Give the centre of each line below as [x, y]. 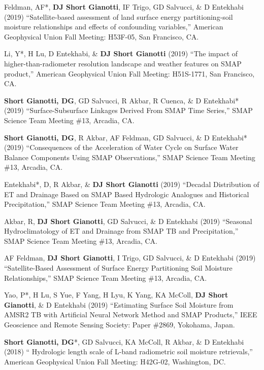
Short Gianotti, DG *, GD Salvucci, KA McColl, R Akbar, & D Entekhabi [124, 341]
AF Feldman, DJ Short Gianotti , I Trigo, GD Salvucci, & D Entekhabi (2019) [130, 258]
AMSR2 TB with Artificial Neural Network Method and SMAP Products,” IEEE [131, 314]
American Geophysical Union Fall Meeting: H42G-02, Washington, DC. [115, 361]
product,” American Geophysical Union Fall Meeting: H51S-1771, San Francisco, [129, 73]
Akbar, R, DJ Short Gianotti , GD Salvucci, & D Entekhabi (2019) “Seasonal [128, 221]
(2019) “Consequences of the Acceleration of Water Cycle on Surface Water [121, 147]
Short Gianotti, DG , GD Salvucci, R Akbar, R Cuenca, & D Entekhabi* [122, 100]
